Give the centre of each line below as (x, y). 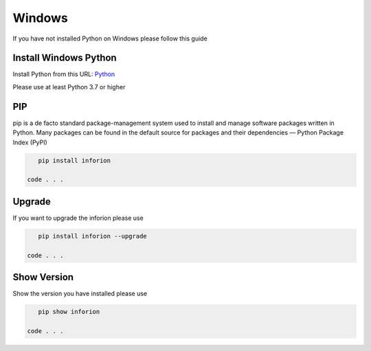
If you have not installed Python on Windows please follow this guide (110, 38)
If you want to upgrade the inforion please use (78, 218)
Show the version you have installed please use (80, 294)
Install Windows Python (65, 58)
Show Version (43, 277)
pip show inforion (69, 312)
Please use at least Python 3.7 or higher (69, 87)
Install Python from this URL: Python (64, 74)
